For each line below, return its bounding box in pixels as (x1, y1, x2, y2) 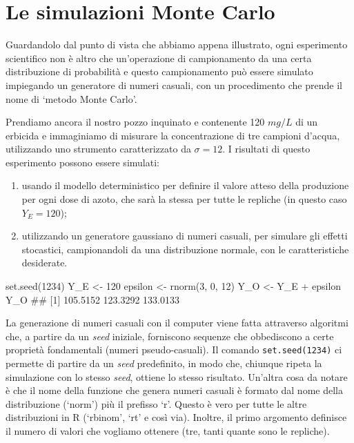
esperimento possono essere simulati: (6, 155, 159, 169)
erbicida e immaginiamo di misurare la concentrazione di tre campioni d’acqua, (6, 128, 340, 142)
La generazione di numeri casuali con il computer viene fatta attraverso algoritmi (6, 315, 348, 330)
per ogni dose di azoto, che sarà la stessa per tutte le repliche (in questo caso (21, 192, 347, 206)
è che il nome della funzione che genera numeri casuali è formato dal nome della (6, 383, 343, 397)
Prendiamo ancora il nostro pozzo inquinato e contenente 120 (6, 115, 265, 129)
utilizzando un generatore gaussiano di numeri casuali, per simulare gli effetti (21, 228, 348, 243)
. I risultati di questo (222, 141, 311, 156)
